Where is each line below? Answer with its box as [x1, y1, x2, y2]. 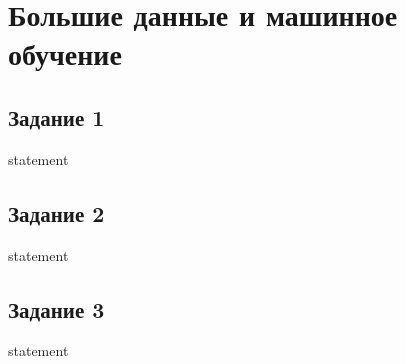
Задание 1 [8, 101, 105, 132]
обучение [8, 33, 122, 74]
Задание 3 [8, 293, 105, 324]
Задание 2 [8, 197, 105, 228]
